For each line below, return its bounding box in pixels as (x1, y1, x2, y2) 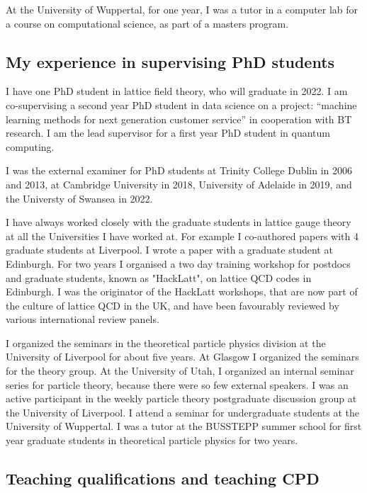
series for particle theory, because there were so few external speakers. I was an (6, 377, 349, 392)
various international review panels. (6, 312, 159, 327)
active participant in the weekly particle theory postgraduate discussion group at (6, 391, 357, 406)
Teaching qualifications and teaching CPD (6, 467, 320, 489)
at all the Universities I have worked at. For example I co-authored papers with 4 (6, 228, 358, 243)
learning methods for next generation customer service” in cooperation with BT (6, 111, 352, 126)
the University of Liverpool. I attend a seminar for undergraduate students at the (6, 404, 359, 419)
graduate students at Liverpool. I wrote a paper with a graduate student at (6, 242, 333, 257)
